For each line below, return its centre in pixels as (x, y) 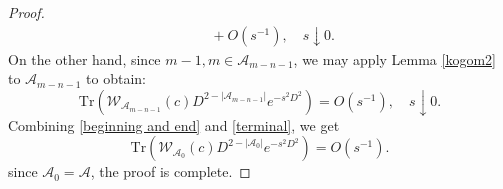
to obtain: (116, 78)
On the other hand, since (84, 58)
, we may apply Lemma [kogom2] (394, 58)
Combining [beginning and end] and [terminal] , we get (174, 124)
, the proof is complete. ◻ (170, 171)
